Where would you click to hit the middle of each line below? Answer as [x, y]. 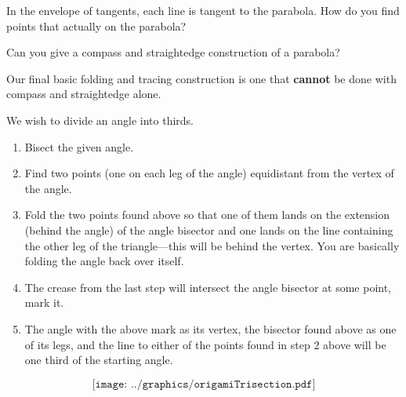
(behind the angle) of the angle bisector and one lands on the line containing [209, 229]
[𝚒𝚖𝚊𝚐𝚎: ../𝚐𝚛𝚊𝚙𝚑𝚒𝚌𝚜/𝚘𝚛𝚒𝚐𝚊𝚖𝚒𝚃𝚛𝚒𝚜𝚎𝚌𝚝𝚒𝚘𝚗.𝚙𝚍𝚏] [204, 384]
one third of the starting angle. [99, 360]
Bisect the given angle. [79, 146]
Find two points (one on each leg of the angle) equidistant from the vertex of [209, 173]
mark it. [44, 302]
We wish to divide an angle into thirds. [100, 120]
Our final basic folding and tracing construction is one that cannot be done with [201, 78]
